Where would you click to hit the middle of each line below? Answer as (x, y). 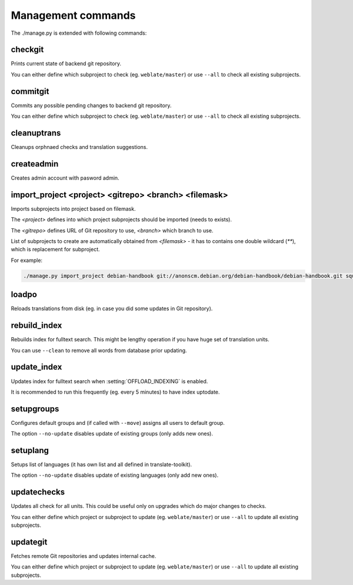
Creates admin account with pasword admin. (65, 178)
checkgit (27, 50)
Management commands (73, 15)
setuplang (30, 451)
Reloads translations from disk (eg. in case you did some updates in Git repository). (112, 308)
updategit (29, 542)
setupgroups (35, 409)
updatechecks (38, 492)
